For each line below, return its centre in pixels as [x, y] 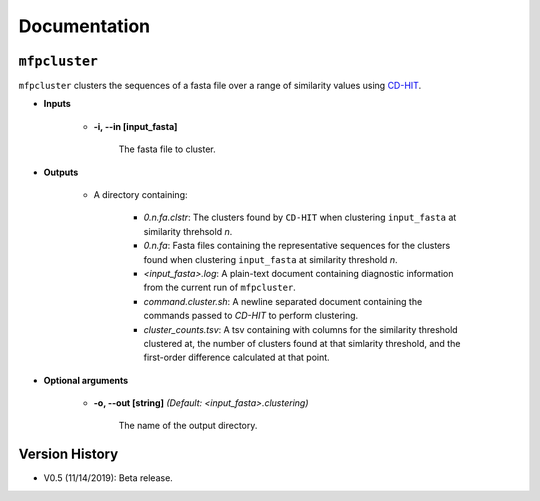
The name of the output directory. [188, 426]
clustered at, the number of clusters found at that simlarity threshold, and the [302, 343]
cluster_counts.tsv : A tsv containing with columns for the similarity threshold [301, 329]
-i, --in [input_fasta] [135, 126]
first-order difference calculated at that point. [236, 357]
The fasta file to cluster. [167, 149]
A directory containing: [141, 195]
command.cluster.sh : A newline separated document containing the [283, 301]
